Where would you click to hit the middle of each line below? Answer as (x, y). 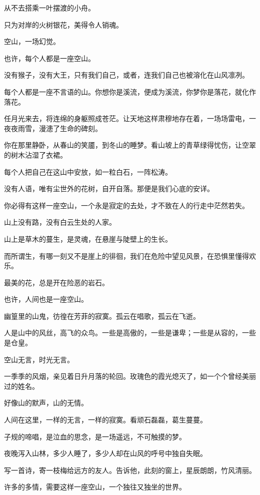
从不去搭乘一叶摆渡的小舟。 (49, 8)
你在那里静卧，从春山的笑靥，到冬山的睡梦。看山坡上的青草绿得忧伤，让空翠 (130, 145)
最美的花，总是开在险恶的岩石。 (56, 282)
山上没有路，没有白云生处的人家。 (60, 222)
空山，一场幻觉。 (32, 41)
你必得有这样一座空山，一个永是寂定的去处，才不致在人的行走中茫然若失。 (126, 205)
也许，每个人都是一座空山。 (49, 58)
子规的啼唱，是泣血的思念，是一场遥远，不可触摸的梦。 (95, 436)
